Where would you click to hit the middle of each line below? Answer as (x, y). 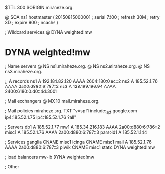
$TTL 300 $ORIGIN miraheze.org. (40, 8)
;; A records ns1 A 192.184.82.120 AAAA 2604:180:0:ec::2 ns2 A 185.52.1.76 (81, 81)
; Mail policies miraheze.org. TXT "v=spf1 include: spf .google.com (71, 111)
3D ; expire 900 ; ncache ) (32, 23)
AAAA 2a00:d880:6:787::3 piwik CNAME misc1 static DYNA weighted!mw (80, 147)
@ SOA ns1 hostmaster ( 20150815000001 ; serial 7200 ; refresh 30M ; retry (82, 17)
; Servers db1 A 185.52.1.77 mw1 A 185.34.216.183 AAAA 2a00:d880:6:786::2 (82, 127)
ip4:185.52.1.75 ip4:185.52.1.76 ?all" (41, 117)
